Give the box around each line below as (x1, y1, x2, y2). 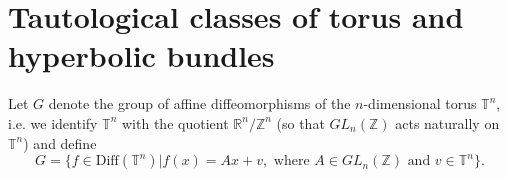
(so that (276, 112, 325, 133)
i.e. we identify (8, 112, 98, 133)
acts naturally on (395, 112, 500, 133)
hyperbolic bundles (8, 35, 275, 76)
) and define (23, 132, 97, 153)
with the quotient (122, 112, 229, 133)
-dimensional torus (363, 93, 477, 114)
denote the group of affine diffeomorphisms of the (48, 93, 351, 114)
